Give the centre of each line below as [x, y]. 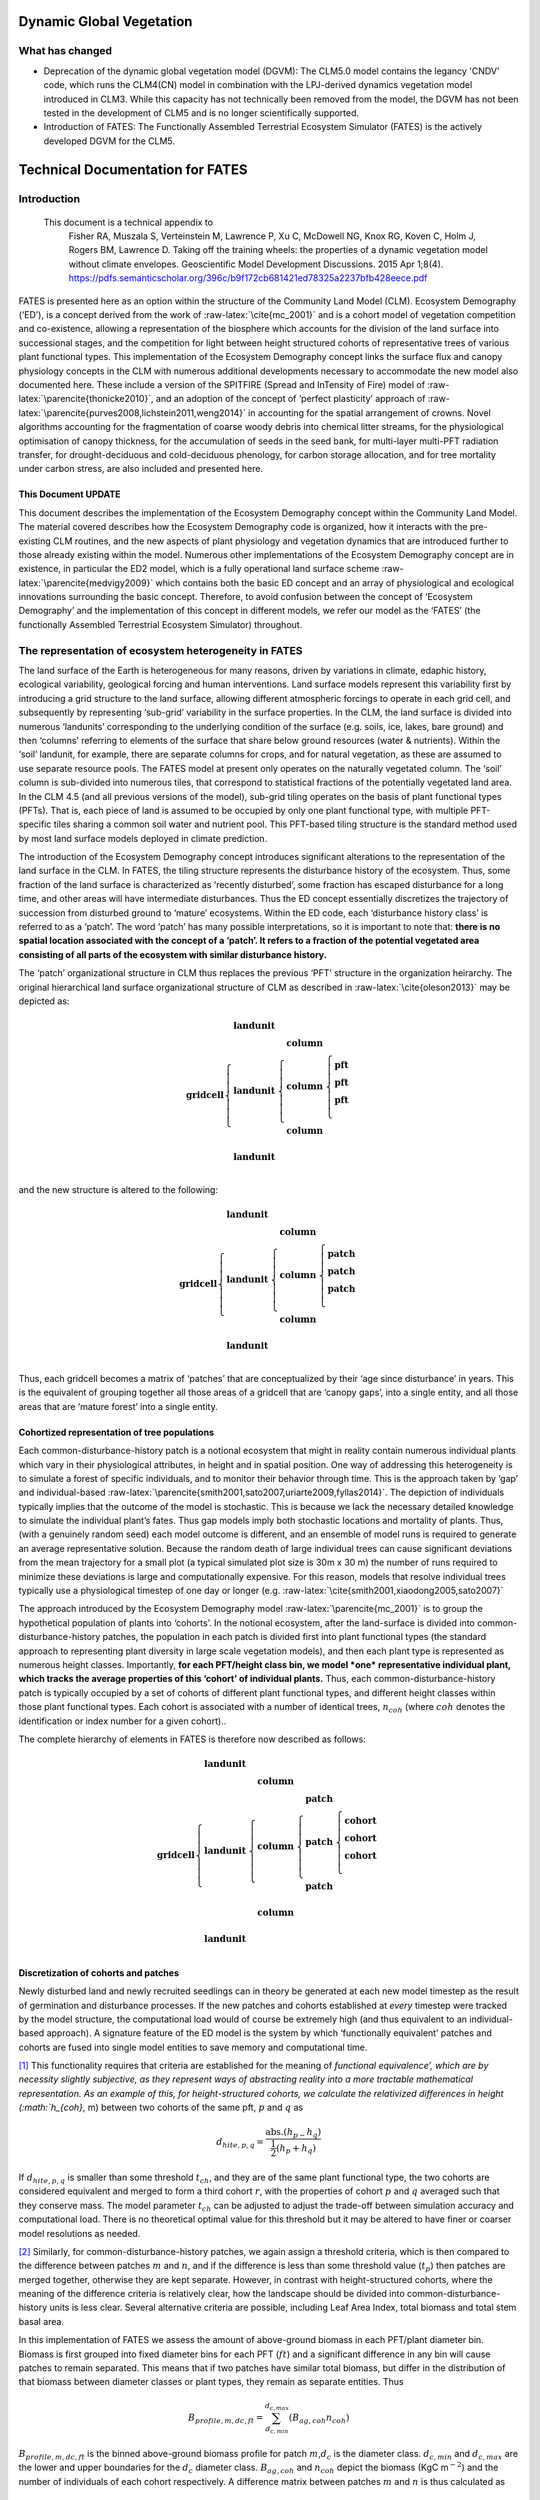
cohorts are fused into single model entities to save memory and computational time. [193, 2047]
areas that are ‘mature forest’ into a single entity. [118, 1406]
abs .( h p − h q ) [293, 2133]
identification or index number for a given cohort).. [122, 1721]
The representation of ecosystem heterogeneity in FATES [160, 650]
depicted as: [44, 1001]
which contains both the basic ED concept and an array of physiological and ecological [335, 582]
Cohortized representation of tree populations [116, 1432]
